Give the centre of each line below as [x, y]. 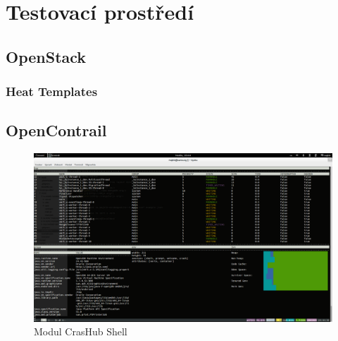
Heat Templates [52, 91]
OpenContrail [56, 130]
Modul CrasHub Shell [81, 331]
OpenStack [46, 56]
